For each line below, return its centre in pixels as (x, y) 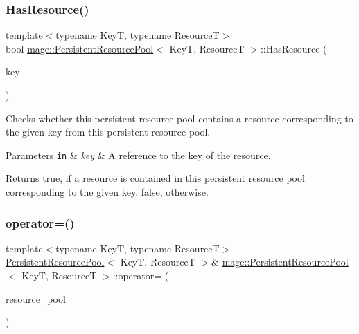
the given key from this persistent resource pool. (108, 132)
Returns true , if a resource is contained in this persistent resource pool (155, 178)
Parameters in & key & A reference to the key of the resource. (138, 155)
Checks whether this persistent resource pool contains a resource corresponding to (179, 118)
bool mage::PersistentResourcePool (80, 48)
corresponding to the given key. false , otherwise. (107, 192)
